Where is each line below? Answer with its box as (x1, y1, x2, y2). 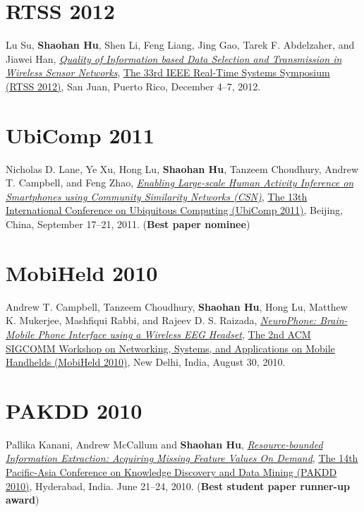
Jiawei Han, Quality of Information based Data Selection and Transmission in (6, 51, 342, 66)
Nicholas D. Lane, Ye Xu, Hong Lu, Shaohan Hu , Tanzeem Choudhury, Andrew (6, 161, 359, 176)
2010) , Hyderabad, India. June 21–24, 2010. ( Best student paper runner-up (6, 478, 350, 493)
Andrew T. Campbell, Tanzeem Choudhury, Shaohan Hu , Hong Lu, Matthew (6, 299, 348, 314)
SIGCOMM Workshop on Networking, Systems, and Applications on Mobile (6, 340, 335, 355)
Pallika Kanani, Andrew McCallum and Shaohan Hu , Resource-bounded (6, 436, 323, 451)
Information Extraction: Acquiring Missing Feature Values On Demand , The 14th (6, 451, 358, 465)
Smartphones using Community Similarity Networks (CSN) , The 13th (6, 189, 308, 203)
